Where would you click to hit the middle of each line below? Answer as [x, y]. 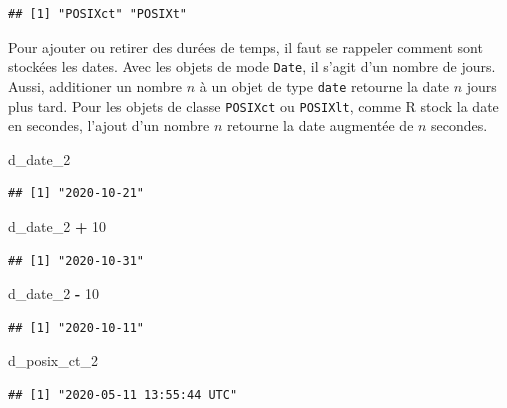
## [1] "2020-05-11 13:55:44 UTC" [123, 394]
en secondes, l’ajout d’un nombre [109, 125]
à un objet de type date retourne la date [324, 85]
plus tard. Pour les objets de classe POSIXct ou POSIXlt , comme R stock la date [253, 105]
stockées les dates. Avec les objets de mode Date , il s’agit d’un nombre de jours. [252, 66]
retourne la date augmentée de [320, 125]
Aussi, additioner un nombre [95, 85]
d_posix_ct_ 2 [53, 360]
